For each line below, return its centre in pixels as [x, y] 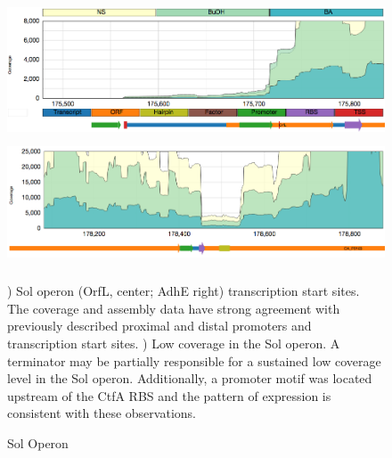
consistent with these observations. [102, 413]
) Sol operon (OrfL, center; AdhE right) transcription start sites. [184, 291]
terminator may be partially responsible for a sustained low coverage [194, 360]
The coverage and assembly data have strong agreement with [174, 308]
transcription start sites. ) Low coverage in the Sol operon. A [174, 343]
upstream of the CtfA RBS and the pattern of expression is [169, 395]
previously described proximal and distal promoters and [159, 326]
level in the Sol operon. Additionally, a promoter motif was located [190, 378]
